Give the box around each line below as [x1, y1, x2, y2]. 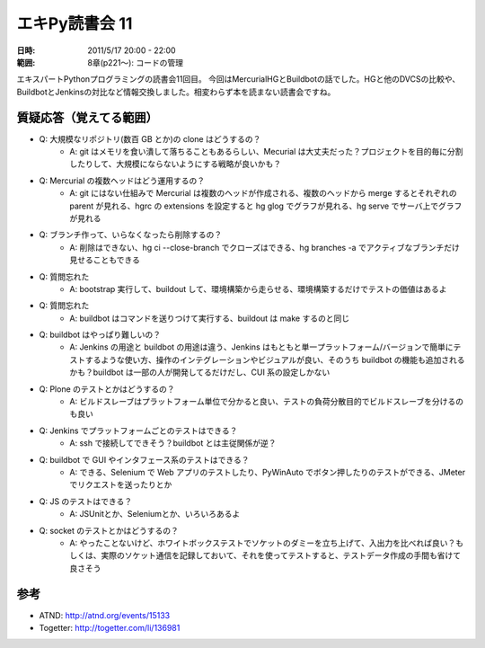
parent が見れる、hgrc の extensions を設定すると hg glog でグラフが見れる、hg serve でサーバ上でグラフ [69, 200, 463, 211]
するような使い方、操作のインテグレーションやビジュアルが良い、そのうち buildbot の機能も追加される [84, 354, 465, 365]
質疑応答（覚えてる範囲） [16, 110, 158, 125]
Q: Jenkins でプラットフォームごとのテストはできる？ [39, 425, 238, 436]
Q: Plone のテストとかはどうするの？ [39, 383, 175, 395]
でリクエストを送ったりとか [69, 479, 172, 490]
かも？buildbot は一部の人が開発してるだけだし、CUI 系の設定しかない [69, 367, 331, 377]
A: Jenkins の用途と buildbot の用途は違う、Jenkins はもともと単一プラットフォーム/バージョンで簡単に [69, 342, 454, 352]
